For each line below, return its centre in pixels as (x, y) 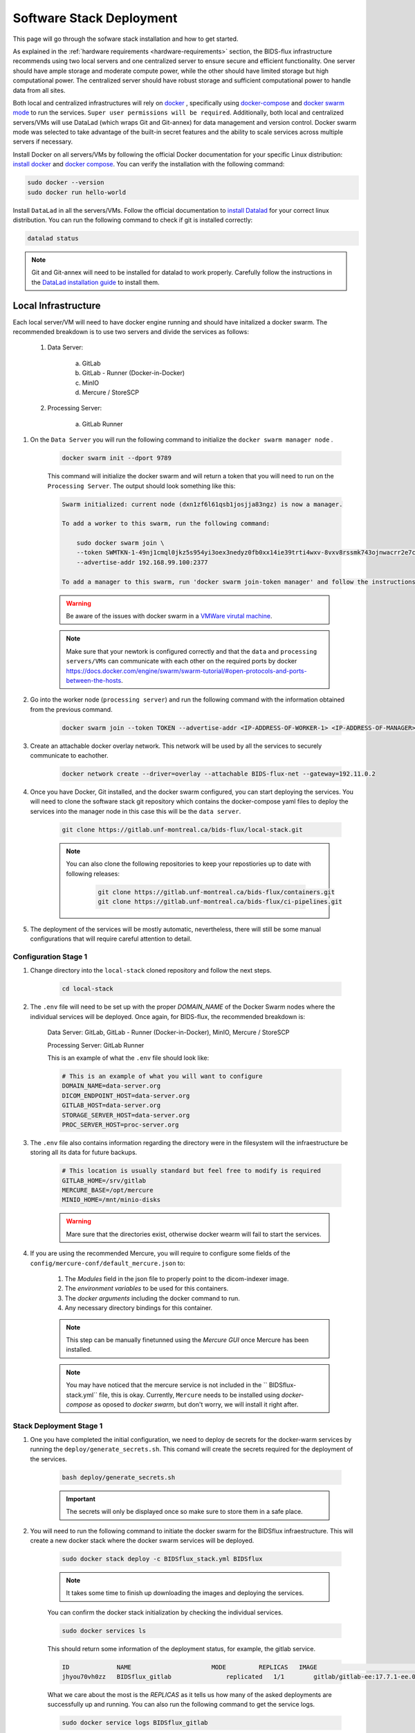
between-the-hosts (94, 680)
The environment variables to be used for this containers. (147, 1289)
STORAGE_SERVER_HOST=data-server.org (126, 1115)
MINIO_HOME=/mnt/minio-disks (111, 1200)
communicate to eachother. (69, 756)
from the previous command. (72, 709)
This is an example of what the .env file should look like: (128, 1058)
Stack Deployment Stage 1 (58, 1426)
